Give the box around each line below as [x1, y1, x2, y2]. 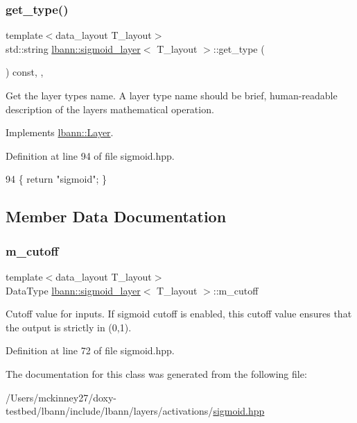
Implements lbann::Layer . [6, 125, 114, 140]
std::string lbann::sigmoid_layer [6, 41, 141, 56]
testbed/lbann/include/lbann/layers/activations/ [6, 404, 214, 418]
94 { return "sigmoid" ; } [6, 172, 107, 186]
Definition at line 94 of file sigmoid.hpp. [6, 148, 175, 163]
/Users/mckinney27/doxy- [6, 390, 117, 404]
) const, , [6, 65, 44, 79]
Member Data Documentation [6, 206, 227, 227]
